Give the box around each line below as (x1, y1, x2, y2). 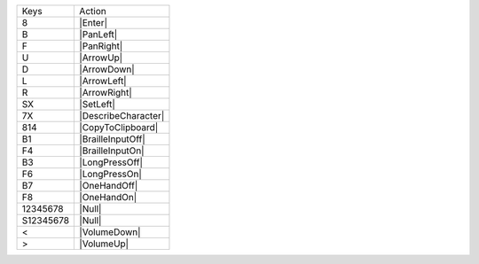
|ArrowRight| (79, 87, 132, 98)
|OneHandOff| (79, 180, 138, 191)
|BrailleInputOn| (79, 144, 145, 157)
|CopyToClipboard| (79, 121, 159, 133)
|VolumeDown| (79, 226, 141, 238)
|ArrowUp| (79, 51, 123, 64)
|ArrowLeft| (79, 75, 128, 87)
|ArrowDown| (79, 63, 135, 75)
